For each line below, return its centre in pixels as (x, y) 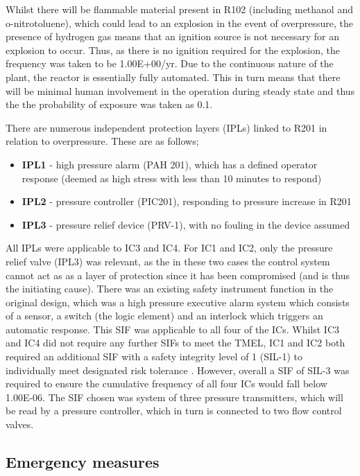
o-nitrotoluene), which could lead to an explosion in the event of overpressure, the (179, 23)
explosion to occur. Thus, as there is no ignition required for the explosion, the (173, 50)
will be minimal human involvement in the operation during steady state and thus (180, 90)
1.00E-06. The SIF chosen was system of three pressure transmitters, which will (174, 397)
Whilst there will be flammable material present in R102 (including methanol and (179, 9)
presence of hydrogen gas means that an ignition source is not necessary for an (172, 36)
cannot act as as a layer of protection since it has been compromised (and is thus (178, 275)
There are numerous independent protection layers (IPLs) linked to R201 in (166, 127)
